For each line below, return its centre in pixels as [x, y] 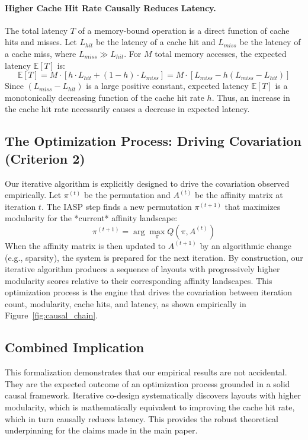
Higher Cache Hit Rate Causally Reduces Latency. [110, 7]
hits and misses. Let [41, 42]
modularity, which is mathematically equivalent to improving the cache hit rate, [150, 407]
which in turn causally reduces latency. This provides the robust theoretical [142, 418]
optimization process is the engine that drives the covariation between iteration [149, 292]
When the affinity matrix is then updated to [85, 245]
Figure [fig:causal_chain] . [52, 315]
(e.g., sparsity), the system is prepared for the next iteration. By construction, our [154, 257]
